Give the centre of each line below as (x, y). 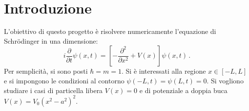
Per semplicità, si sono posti (46, 71)
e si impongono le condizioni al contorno (64, 80)
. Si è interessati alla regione (164, 71)
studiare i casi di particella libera (53, 90)
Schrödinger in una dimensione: (51, 40)
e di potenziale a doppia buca (183, 90)
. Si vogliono (225, 80)
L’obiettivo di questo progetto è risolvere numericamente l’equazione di (110, 31)
